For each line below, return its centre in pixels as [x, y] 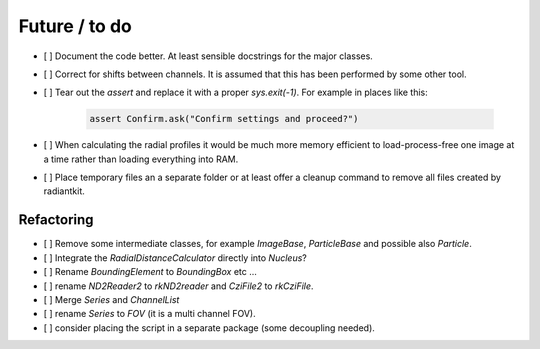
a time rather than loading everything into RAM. [141, 159]
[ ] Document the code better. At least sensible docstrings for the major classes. [208, 56]
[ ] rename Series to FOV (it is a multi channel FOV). [149, 314]
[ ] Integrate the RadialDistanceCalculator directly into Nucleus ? [175, 257]
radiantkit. [64, 191]
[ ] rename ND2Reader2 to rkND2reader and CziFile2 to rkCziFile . [178, 286]
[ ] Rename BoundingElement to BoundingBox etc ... [150, 272]
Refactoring [56, 220]
